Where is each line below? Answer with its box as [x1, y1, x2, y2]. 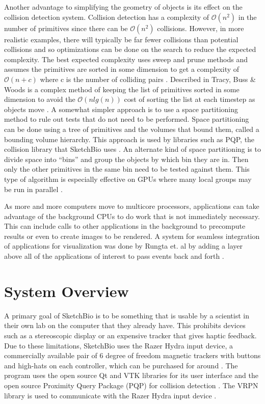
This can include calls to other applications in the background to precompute [4, 221, 246, 231]
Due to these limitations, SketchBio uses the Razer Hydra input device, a [4, 340, 233, 351]
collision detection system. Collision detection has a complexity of [4, 11, 209, 22]
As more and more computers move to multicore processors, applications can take [4, 201, 259, 211]
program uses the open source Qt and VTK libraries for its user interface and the [4, 370, 258, 381]
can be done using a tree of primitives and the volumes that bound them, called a [4, 123, 259, 134]
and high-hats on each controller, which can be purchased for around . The [4, 360, 238, 370]
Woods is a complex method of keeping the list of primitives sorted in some [4, 84, 240, 94]
